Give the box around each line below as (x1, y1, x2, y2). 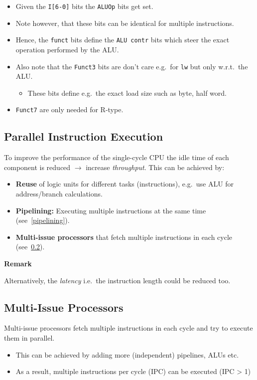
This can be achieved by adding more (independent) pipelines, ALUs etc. (15, 349, 239, 360)
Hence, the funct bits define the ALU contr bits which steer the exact (15, 34, 230, 45)
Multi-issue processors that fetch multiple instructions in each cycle (15, 231, 233, 242)
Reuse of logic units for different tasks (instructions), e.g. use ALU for (15, 179, 234, 189)
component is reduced (4, 162, 71, 172)
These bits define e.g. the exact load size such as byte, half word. (27, 87, 227, 98)
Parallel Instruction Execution (4, 129, 163, 144)
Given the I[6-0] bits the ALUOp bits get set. (15, 1, 153, 11)
